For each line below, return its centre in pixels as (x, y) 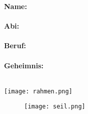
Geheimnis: (24, 65)
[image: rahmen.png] (38, 91)
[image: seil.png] (55, 107)
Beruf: (15, 45)
